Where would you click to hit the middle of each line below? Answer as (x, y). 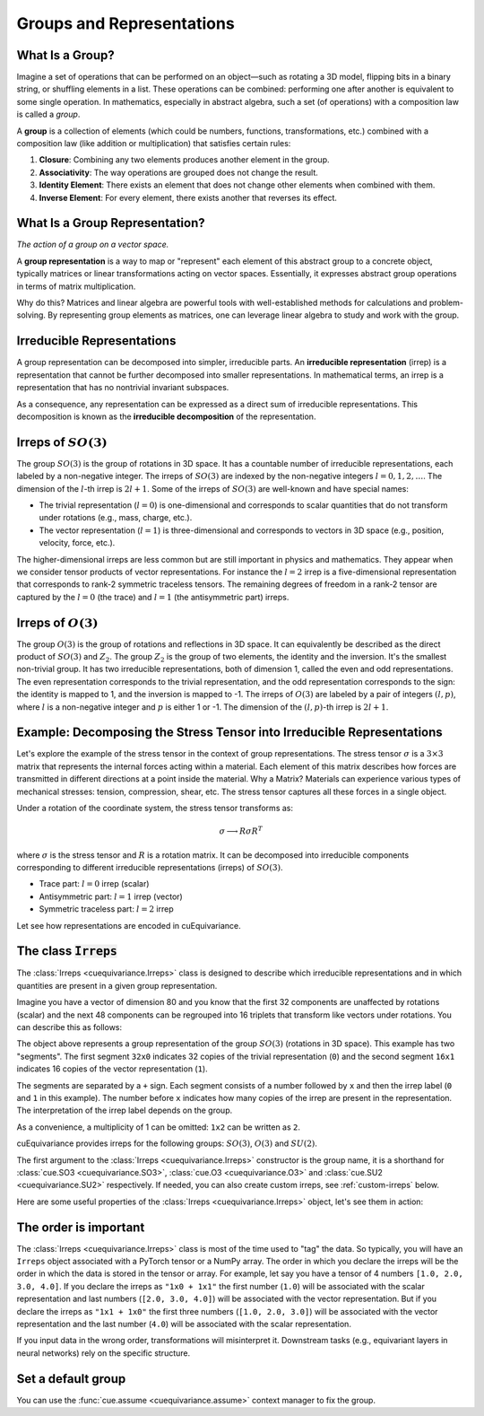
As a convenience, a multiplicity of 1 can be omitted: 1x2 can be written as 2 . (158, 1127)
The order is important (81, 1227)
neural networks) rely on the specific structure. (104, 1353)
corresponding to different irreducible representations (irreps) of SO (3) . (150, 868)
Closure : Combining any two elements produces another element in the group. (185, 160)
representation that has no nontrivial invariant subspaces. (123, 388)
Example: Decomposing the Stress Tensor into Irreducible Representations (229, 733)
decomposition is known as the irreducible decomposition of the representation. (166, 416)
